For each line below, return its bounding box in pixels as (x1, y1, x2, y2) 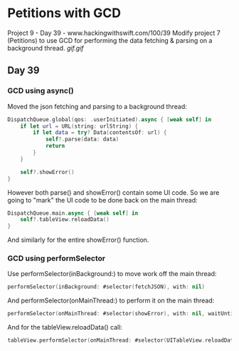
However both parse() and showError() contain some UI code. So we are (7, 188, 220, 197)
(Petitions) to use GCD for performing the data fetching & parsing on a (7, 36, 213, 44)
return (45, 143, 65, 150)
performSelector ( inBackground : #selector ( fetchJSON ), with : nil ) (7, 283, 205, 290)
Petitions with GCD (7, 5, 121, 21)
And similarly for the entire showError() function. (7, 235, 149, 244)
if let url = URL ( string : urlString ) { (20, 123, 139, 130)
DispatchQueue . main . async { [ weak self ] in (7, 209, 139, 217)
